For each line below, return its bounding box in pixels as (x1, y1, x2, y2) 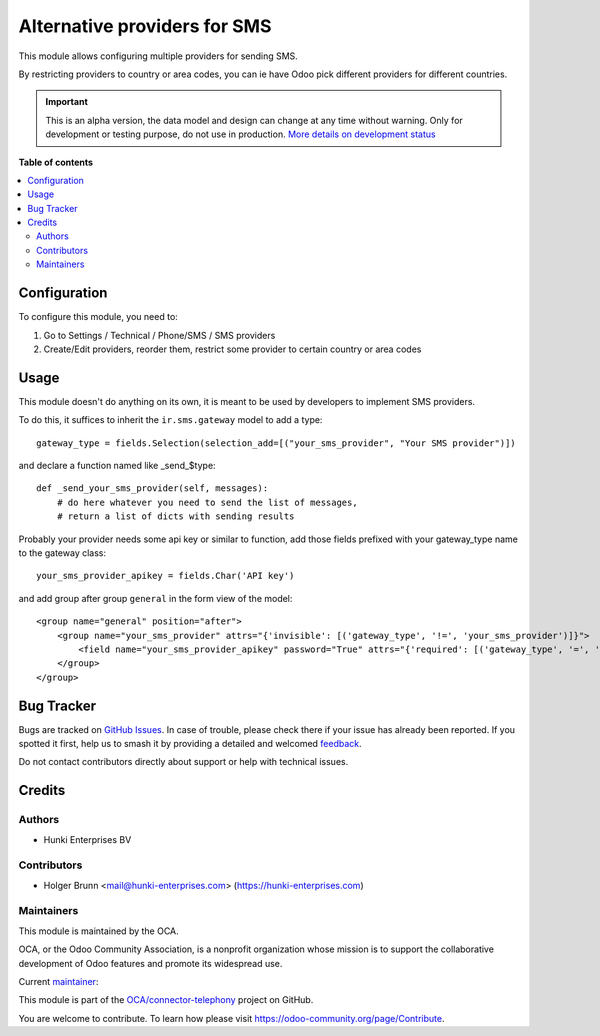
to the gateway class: (18, 546, 107, 559)
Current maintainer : (18, 975, 99, 987)
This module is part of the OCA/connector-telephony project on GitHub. (18, 994, 314, 1006)
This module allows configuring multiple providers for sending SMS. (18, 50, 299, 62)
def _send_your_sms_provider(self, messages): (36, 483, 269, 494)
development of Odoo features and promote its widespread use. (18, 957, 283, 969)
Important (45, 96, 89, 108)
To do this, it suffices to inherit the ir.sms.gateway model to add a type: (18, 414, 323, 426)
